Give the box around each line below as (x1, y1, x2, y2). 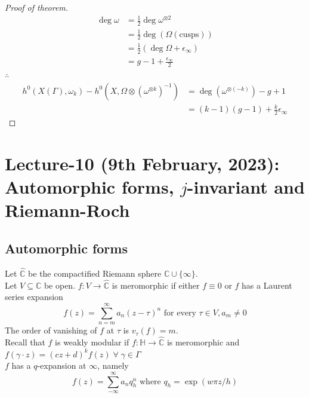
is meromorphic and (166, 336, 240, 348)
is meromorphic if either (112, 278, 200, 291)
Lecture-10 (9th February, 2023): (5, 151, 280, 176)
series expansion (5, 290, 63, 303)
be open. (44, 278, 76, 291)
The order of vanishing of (5, 324, 97, 336)
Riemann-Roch (5, 198, 130, 222)
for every (163, 308, 196, 317)
